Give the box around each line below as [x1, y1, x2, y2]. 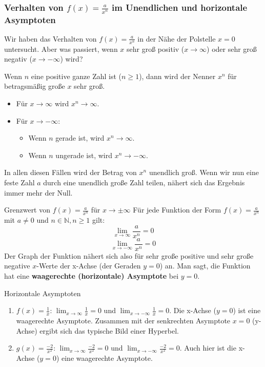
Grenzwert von [4, 204, 51, 215]
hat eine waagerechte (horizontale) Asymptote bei [4, 270, 179, 281]
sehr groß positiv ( [127, 43, 185, 54]
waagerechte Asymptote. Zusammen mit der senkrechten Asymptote [16, 315, 231, 325]
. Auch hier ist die [179, 342, 236, 353]
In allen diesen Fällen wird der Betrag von [4, 167, 137, 178]
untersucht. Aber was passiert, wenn [4, 43, 118, 54]
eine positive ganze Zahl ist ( [31, 70, 122, 81]
